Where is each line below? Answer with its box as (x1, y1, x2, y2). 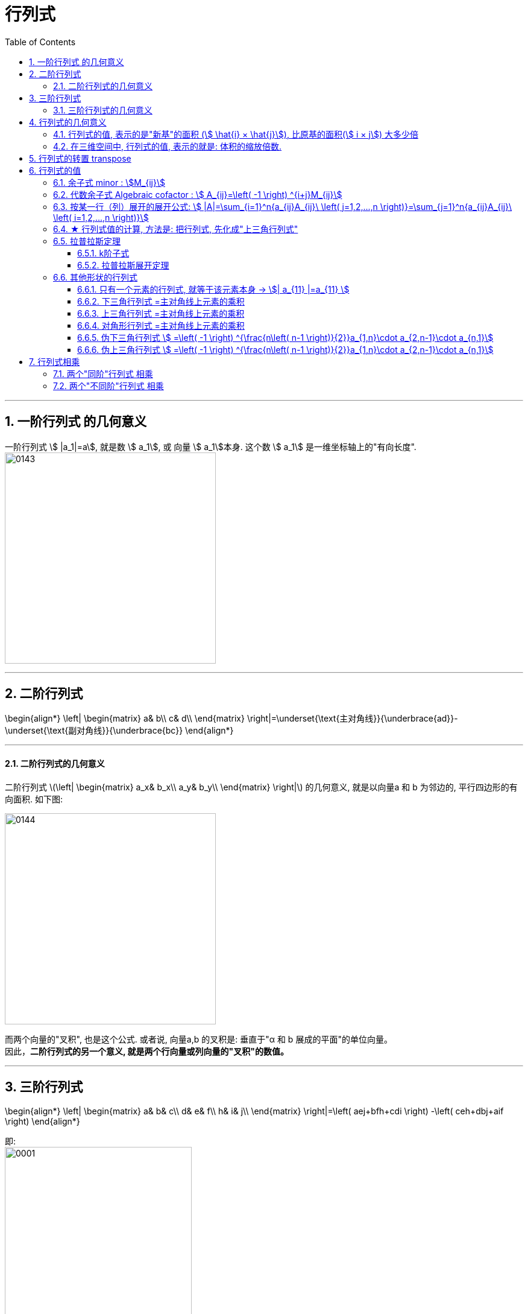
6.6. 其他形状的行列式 (53, 271, 138, 282)
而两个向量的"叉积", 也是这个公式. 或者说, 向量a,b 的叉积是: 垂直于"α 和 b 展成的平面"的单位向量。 (5, 1033, 392, 1044)
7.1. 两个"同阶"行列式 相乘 (53, 368, 153, 379)
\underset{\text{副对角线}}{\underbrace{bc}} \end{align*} (5, 725, 234, 736)
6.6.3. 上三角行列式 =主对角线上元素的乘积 (77, 308, 245, 319)
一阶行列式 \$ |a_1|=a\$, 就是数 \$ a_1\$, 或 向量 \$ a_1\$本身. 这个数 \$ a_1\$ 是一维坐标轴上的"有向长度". (5, 441, 416, 452)
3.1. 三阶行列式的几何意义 (53, 104, 152, 115)
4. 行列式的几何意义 (29, 116, 107, 127)
